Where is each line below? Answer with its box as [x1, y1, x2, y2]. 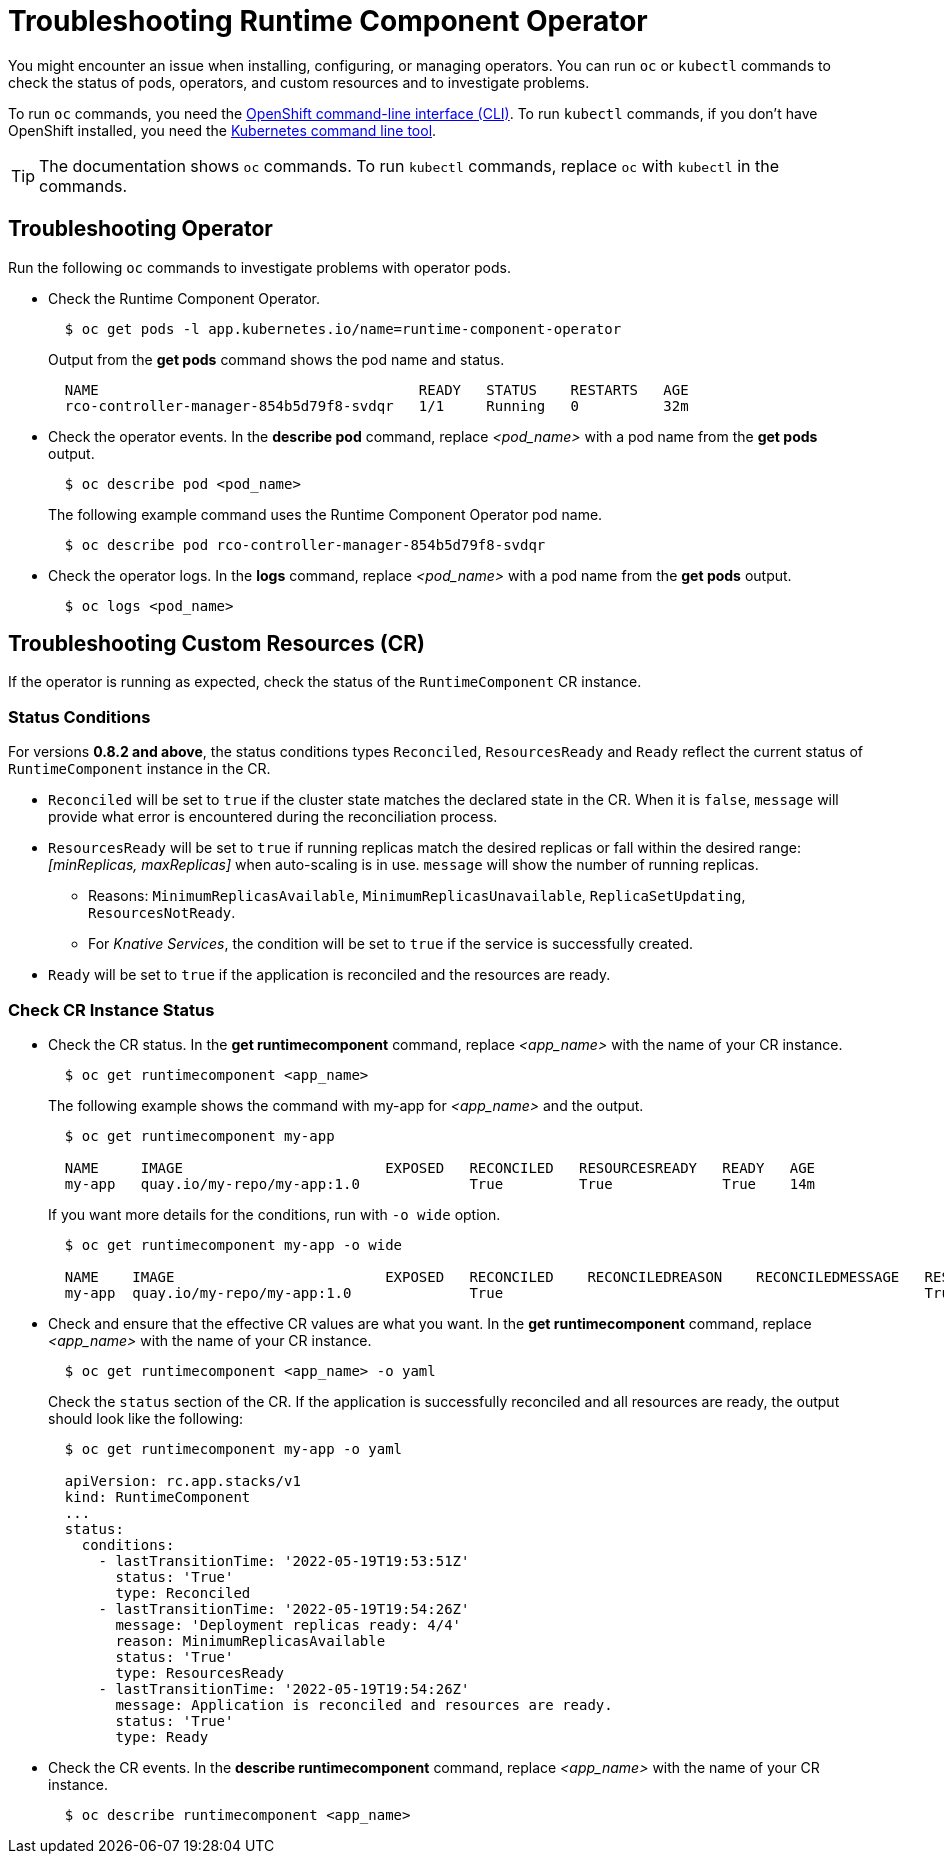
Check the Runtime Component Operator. [48, 289, 321, 307]
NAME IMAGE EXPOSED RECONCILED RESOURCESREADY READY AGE [64, 1159, 816, 1176]
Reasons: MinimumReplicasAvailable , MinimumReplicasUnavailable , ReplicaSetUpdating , [88, 887, 746, 905]
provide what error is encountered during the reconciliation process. [48, 808, 498, 826]
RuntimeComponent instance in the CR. [8, 760, 271, 778]
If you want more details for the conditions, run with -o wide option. [48, 1205, 501, 1223]
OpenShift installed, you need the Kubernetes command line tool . [8, 121, 437, 139]
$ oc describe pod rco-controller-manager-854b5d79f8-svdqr [64, 536, 546, 553]
